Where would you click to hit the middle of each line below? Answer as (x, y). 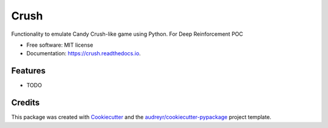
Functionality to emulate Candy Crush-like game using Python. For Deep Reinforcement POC (127, 34)
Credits (26, 103)
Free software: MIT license (60, 45)
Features (28, 71)
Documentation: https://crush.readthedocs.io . (84, 53)
